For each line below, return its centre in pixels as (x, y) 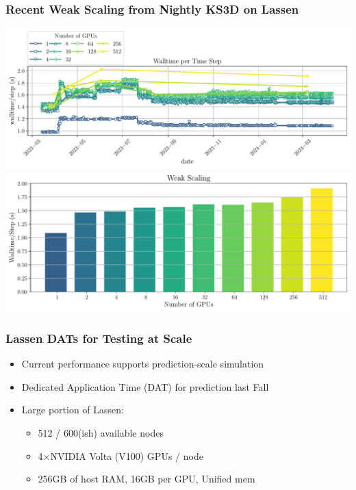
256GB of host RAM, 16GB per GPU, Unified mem (147, 479)
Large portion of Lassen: (73, 410)
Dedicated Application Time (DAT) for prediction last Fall (145, 386)
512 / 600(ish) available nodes (101, 432)
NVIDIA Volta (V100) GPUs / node (127, 455)
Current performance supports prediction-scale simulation (143, 364)
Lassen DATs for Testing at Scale (99, 338)
